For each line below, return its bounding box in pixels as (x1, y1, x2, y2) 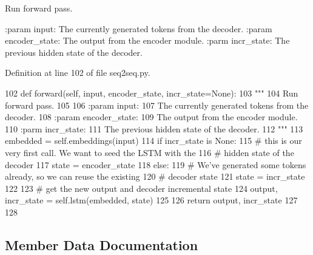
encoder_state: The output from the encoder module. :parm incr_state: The (5, 34, 290, 47)
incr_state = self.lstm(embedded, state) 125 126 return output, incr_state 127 (5, 194, 298, 206)
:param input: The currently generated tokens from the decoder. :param (5, 22, 272, 35)
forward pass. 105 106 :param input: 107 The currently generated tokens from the (5, 98, 309, 111)
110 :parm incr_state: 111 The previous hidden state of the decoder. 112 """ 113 (5, 122, 303, 135)
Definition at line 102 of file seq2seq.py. (5, 66, 150, 79)
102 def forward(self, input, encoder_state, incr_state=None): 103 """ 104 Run (5, 86, 298, 99)
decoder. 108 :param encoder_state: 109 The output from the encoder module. (5, 110, 298, 123)
